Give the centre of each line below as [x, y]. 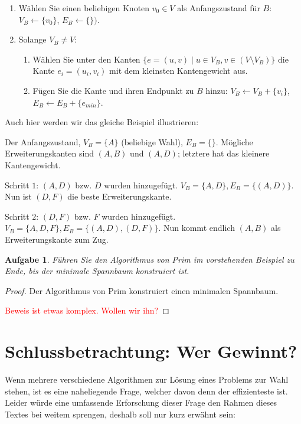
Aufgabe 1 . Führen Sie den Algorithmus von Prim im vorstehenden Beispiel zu [150, 259]
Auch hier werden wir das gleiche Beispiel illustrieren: [102, 122]
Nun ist [18, 196]
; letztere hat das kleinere [223, 153]
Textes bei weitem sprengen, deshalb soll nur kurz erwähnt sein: [120, 414]
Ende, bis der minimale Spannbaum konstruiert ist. [97, 271]
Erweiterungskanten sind [49, 153]
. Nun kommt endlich [197, 228]
